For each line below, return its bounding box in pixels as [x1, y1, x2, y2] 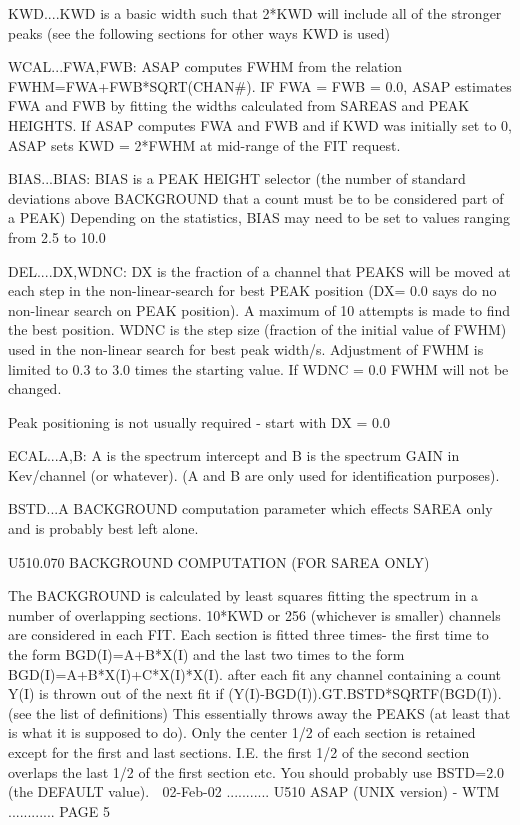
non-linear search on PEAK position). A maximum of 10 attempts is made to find [8, 299, 511, 320]
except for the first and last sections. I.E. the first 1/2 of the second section [8, 742, 470, 762]
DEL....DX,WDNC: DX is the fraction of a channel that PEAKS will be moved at [8, 260, 511, 281]
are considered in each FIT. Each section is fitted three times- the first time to [8, 624, 489, 645]
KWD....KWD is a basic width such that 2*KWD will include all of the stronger [8, 3, 502, 23]
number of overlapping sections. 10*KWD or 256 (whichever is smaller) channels [8, 604, 501, 625]
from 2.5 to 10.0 [8, 226, 106, 247]
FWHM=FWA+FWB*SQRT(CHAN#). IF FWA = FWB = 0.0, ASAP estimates [8, 75, 512, 96]
